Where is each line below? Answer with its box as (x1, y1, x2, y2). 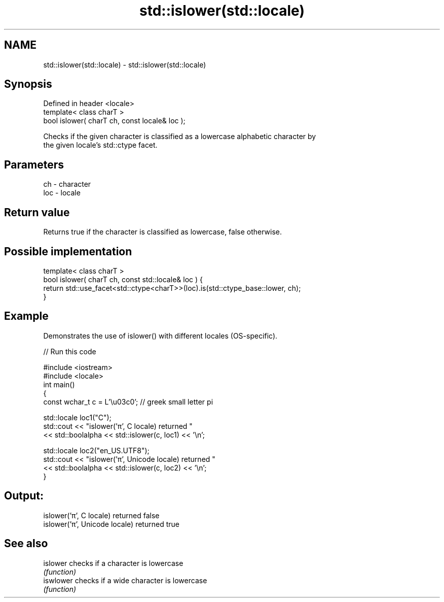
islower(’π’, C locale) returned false (43, 511, 160, 520)
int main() (43, 380, 75, 389)
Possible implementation (4, 245, 132, 258)
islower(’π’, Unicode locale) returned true (43, 519, 179, 528)
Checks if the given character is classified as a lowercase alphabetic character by (43, 132, 316, 141)
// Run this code (43, 347, 96, 356)
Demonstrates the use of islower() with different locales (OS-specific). (43, 331, 278, 340)
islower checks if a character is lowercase (43, 558, 183, 567)
